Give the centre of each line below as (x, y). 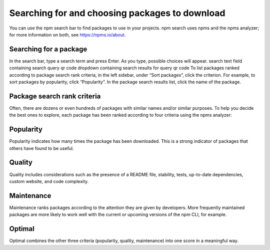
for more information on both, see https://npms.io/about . (67, 34)
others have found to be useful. (42, 148)
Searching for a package (48, 49)
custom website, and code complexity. (49, 181)
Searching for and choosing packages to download (117, 13)
